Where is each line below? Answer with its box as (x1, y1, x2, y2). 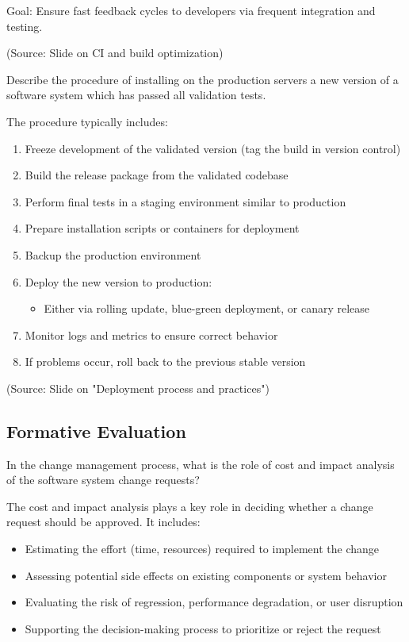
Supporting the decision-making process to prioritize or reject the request (25, 620, 381, 636)
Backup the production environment (25, 246, 201, 263)
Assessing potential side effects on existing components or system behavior (25, 567, 387, 583)
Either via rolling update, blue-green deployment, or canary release (44, 300, 370, 317)
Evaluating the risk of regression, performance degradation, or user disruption (25, 594, 403, 610)
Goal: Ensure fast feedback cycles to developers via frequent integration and (6, 2, 376, 18)
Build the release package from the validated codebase (25, 167, 289, 183)
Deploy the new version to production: (25, 273, 212, 290)
